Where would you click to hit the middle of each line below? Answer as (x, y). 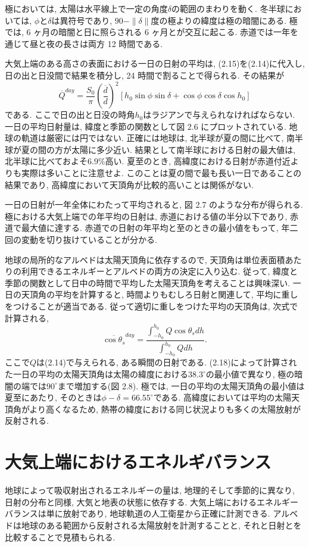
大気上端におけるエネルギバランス (138, 462)
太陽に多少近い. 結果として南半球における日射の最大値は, (183, 149)
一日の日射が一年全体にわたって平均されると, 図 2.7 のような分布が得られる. (154, 204)
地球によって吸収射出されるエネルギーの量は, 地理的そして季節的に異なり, (150, 490)
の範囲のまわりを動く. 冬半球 (228, 8)
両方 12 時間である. (125, 43)
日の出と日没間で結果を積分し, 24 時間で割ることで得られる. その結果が (145, 75)
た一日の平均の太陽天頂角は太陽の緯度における (96, 374)
